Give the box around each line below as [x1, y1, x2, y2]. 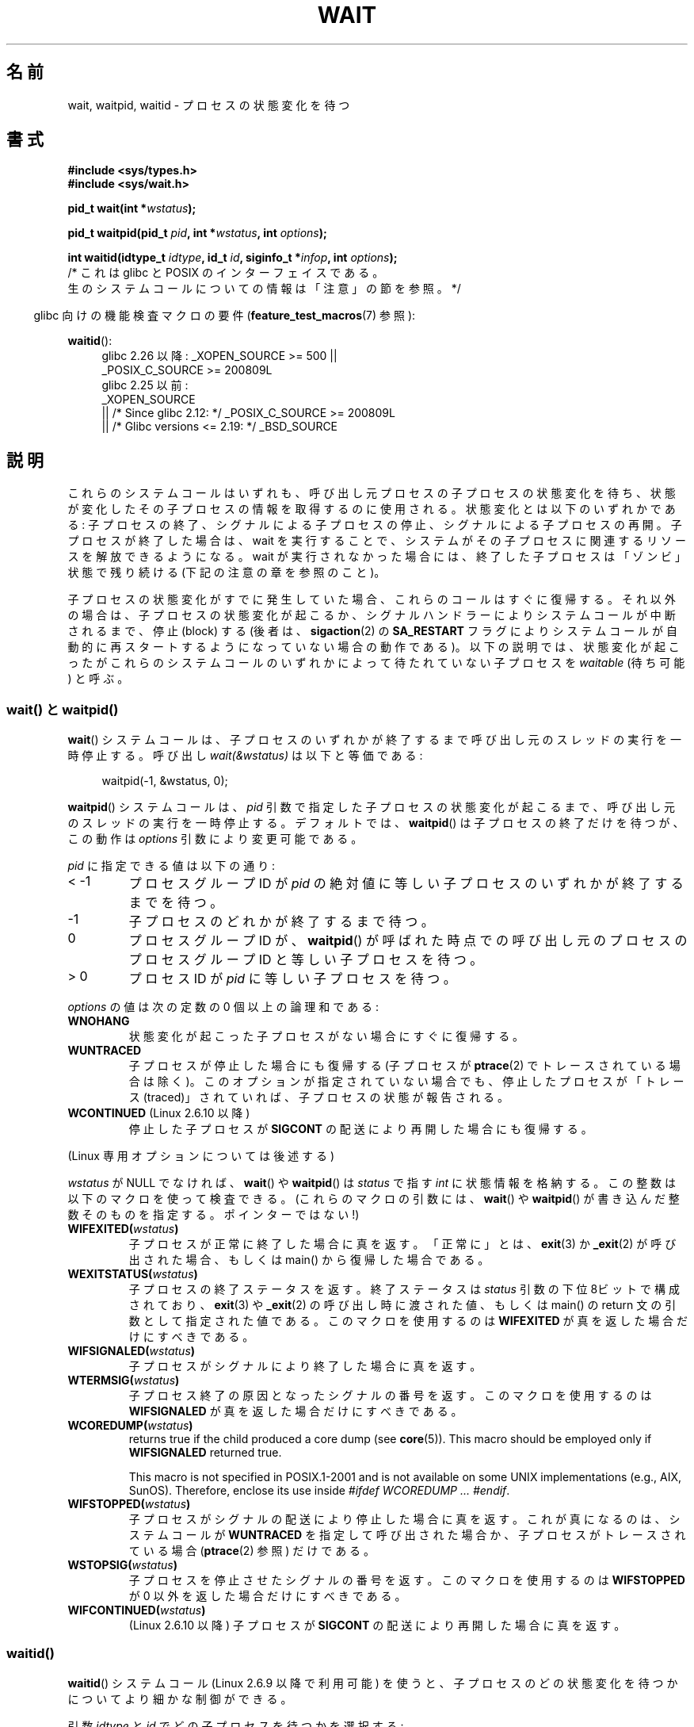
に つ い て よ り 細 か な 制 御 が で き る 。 [67, 1691, 292, 1706]
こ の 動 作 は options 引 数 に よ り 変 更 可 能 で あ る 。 [67, 832, 363, 846]
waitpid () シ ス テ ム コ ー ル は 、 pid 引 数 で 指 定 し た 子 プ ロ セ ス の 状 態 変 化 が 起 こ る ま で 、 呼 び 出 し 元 [67, 800, 676, 814]
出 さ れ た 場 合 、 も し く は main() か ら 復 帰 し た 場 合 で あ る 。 [128, 1253, 490, 1267]
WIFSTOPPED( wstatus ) [67, 1497, 191, 1511]
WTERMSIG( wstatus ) [67, 1373, 180, 1388]
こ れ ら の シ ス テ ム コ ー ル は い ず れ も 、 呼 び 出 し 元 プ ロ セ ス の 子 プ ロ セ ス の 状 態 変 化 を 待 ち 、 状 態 [67, 486, 676, 500]
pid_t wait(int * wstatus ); [67, 201, 196, 216]
